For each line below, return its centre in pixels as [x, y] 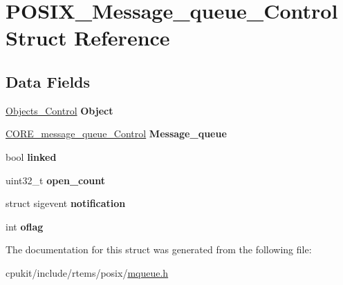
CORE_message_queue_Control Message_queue [116, 134]
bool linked [31, 156]
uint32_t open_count [55, 180]
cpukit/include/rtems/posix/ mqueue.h [87, 272]
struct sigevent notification [66, 203]
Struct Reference [88, 38]
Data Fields [48, 81]
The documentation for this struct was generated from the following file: [159, 249]
